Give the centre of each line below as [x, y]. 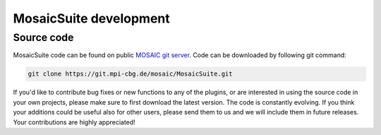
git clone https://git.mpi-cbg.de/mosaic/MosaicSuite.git [130, 74]
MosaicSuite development [92, 18]
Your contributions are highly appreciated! [74, 122]
